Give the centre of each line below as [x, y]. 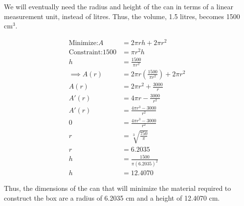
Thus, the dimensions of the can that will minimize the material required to [118, 188]
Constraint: [86, 52]
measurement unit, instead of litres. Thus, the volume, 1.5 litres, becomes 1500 [122, 16]
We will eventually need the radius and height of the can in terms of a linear [119, 6]
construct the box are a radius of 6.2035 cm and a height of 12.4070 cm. [112, 197]
